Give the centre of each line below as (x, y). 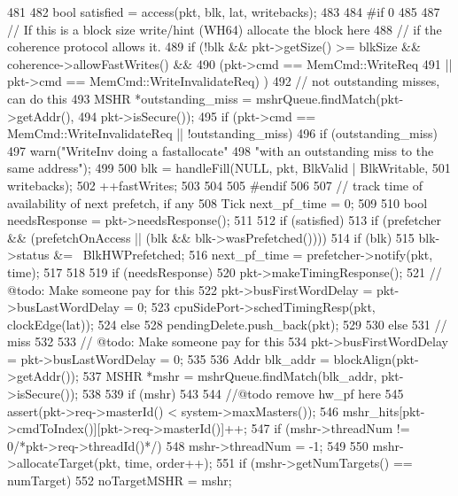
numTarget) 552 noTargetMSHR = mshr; (120, 480)
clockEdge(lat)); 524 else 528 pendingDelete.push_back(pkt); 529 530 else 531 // (227, 324)
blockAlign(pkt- (376, 358)
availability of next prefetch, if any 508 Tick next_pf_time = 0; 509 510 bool (217, 202)
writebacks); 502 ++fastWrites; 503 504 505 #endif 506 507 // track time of (215, 185)
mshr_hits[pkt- (384, 411)
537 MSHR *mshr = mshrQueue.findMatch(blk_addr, (230, 376)
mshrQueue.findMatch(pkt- (330, 98)
